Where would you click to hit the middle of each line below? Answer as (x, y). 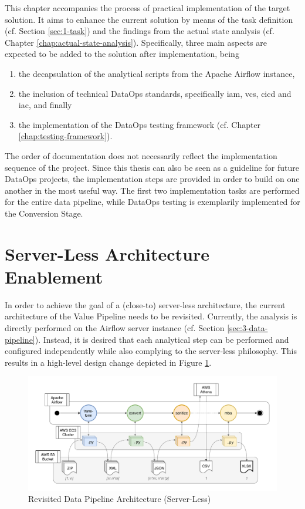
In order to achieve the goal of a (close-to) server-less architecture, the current (145, 304)
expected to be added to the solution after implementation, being (122, 54)
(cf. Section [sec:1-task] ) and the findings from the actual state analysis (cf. (140, 31)
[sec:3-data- (248, 328)
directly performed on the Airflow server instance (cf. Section (115, 328)
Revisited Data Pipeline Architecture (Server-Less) (120, 499)
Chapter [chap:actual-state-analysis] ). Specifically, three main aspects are (136, 42)
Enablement (54, 276)
